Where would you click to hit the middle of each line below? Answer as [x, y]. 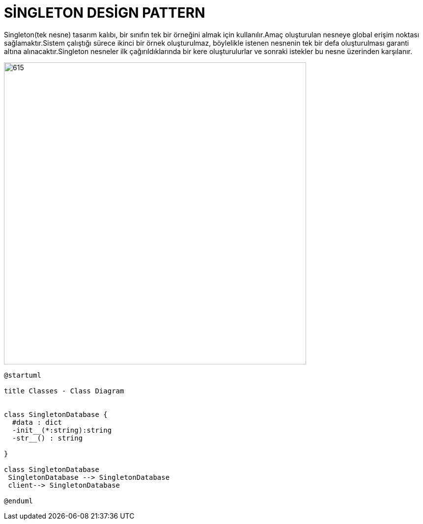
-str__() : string [47, 438]
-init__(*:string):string [62, 430]
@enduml [19, 501]
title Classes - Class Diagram [64, 391]
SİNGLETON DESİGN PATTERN [105, 13]
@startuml [23, 375]
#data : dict [37, 422]
